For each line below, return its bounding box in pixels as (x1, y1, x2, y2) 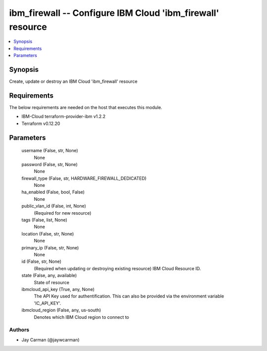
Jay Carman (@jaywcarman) (21, 337, 80, 343)
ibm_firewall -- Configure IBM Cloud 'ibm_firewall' (9, 7, 220, 18)
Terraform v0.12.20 (21, 120, 60, 126)
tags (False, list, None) (21, 217, 68, 223)
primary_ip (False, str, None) (21, 244, 79, 250)
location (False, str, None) (21, 231, 74, 236)
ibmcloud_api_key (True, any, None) (21, 286, 95, 292)
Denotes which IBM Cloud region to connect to (34, 314, 130, 320)
